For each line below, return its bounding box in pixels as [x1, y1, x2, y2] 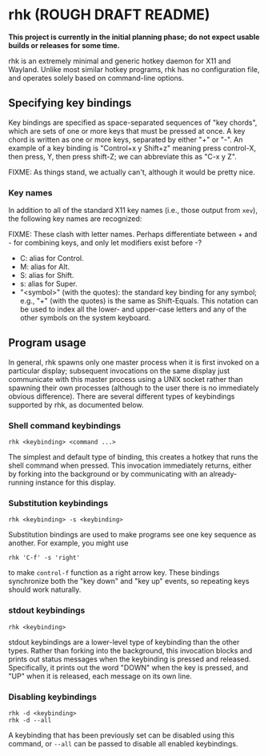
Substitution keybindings [8, 498, 109, 509]
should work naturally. [8, 585, 82, 594]
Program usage [8, 336, 86, 350]
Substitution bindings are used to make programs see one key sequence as [8, 530, 257, 540]
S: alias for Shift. [19, 271, 74, 280]
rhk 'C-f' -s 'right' [8, 554, 81, 562]
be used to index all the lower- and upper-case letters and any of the [19, 304, 246, 314]
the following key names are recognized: [8, 214, 142, 223]
